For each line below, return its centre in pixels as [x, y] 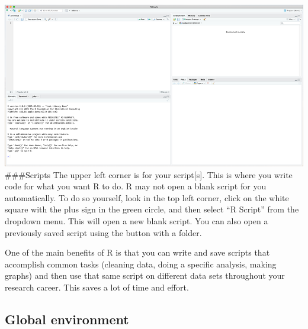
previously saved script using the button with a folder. [103, 232]
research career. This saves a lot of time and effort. [97, 287]
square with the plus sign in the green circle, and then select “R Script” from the [152, 209]
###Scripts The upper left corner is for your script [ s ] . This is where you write [149, 174]
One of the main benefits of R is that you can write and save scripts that [137, 252]
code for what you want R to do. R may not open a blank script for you [136, 186]
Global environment [67, 319]
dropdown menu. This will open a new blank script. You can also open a [137, 220]
